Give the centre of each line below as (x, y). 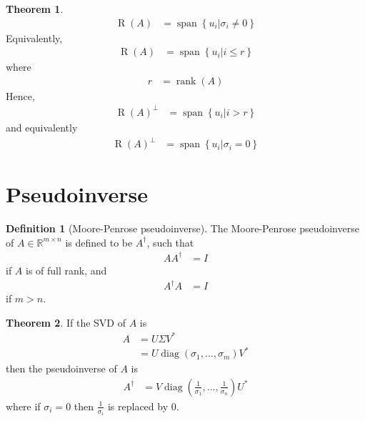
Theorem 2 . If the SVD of (66, 322)
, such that (170, 242)
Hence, (20, 95)
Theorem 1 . (35, 9)
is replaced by (138, 406)
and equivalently (42, 127)
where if (23, 406)
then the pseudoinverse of (61, 368)
